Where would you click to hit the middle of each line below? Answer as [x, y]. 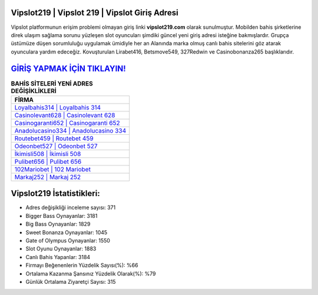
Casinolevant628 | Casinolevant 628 [65, 115]
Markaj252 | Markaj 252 [48, 177]
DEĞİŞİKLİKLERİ [34, 91]
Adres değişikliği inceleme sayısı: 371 [71, 208]
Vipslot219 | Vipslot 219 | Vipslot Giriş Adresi [95, 13]
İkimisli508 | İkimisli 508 [48, 154]
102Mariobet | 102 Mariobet [53, 169]
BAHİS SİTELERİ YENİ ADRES [52, 84]
